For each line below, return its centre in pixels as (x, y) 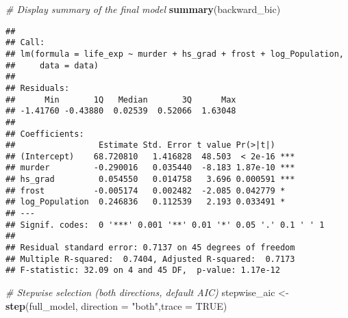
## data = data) (52, 65)
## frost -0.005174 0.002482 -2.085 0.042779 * (146, 190)
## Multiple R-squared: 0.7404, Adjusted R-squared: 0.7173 (150, 259)
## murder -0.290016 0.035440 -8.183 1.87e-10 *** (150, 168)
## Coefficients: (45, 134)
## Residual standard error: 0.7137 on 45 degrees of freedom (150, 248)
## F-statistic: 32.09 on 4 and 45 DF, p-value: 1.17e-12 (143, 270)
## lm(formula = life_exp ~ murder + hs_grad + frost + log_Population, (175, 54)
